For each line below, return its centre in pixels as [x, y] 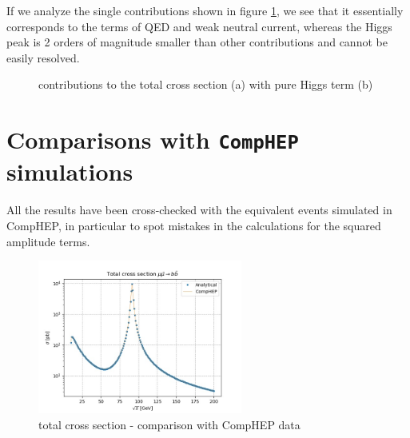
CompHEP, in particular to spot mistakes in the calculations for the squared [194, 225]
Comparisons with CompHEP [153, 139]
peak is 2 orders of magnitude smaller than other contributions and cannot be [197, 42]
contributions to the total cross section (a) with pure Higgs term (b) [206, 84]
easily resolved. [43, 57]
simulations [70, 171]
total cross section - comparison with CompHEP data [169, 424]
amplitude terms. [48, 241]
